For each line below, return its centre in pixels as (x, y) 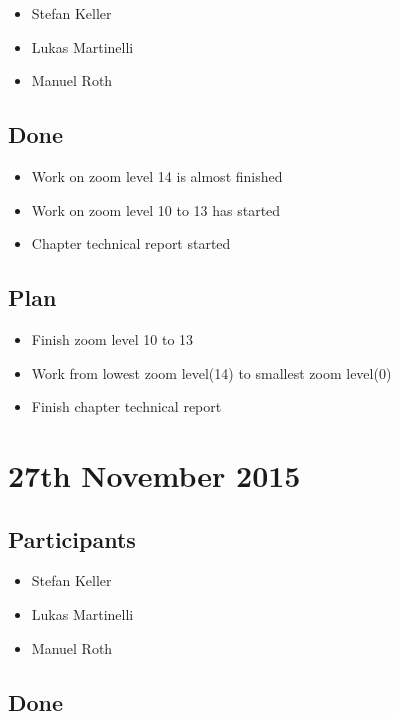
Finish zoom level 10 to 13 (112, 338)
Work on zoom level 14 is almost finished (157, 175)
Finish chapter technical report (126, 406)
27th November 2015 (154, 474)
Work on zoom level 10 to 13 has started (156, 209)
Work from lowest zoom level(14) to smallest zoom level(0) (211, 372)
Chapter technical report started (131, 243)
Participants (72, 538)
